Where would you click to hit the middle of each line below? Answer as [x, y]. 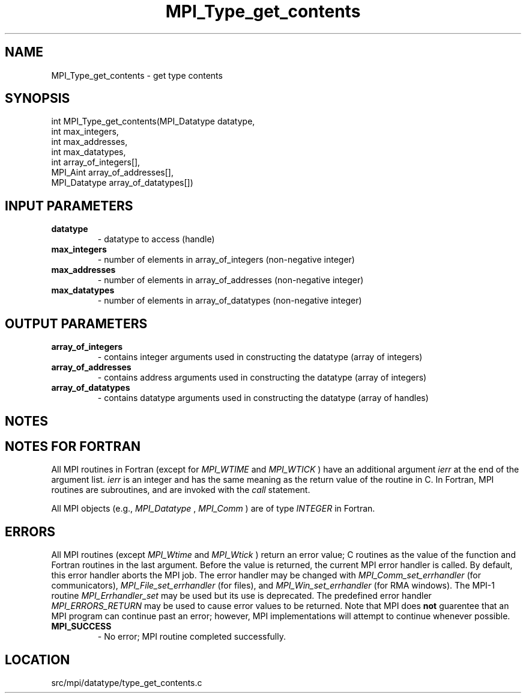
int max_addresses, [89, 142]
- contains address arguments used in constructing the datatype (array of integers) [262, 378]
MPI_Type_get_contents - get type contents [137, 75]
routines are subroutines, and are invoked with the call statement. [181, 490]
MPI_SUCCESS [81, 626]
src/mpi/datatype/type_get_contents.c [127, 683]
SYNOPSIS [38, 99]
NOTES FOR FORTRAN [73, 446]
